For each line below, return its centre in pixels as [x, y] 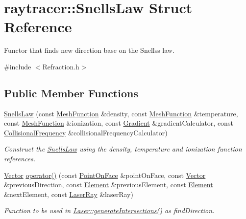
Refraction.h [61, 66]
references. [20, 159]
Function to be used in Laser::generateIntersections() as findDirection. [109, 210]
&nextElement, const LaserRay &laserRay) [69, 194]
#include [18, 66]
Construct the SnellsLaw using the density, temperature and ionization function [123, 149]
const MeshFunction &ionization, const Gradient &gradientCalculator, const [119, 123]
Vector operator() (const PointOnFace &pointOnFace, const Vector [105, 175]
